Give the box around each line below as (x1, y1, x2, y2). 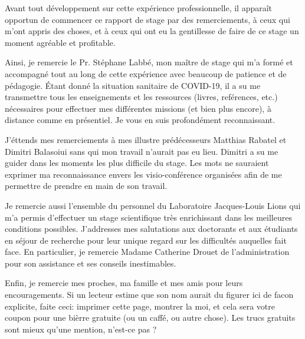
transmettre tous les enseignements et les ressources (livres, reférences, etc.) (5, 91, 278, 103)
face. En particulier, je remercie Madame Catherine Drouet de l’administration (5, 245, 290, 258)
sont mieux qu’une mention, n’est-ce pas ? (5, 323, 157, 335)
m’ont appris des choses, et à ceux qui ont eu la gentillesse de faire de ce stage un (5, 25, 299, 37)
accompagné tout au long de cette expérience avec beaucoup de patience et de (5, 67, 287, 79)
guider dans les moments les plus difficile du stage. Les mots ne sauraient (5, 157, 269, 169)
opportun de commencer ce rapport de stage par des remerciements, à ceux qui (5, 13, 290, 25)
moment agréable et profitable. (5, 36, 116, 48)
